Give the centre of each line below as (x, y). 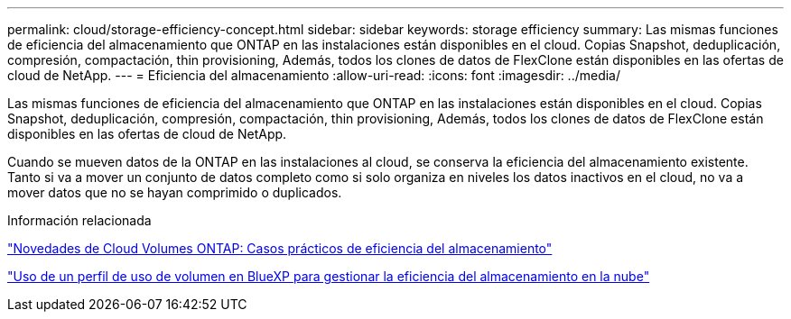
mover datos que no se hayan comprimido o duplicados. (175, 192)
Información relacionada (79, 220)
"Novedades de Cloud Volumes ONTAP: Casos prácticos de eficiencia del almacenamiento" (280, 248)
